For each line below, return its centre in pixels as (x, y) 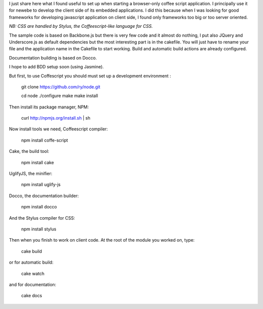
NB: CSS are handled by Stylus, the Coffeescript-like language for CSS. (81, 26)
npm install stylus (39, 229)
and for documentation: (33, 284)
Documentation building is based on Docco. (53, 58)
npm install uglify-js (41, 185)
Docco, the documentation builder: (44, 196)
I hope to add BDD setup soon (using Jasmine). (56, 67)
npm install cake (38, 162)
